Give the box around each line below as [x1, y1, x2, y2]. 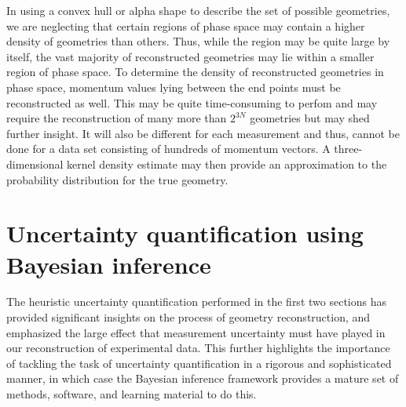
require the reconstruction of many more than [6, 110, 227, 126]
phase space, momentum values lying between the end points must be [6, 78, 341, 95]
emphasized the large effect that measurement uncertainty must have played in [6, 324, 386, 340]
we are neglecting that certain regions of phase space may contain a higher [6, 17, 365, 34]
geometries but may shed [250, 110, 370, 126]
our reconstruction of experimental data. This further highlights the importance [6, 340, 390, 356]
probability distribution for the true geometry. [6, 171, 229, 187]
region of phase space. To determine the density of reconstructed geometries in [6, 64, 384, 80]
